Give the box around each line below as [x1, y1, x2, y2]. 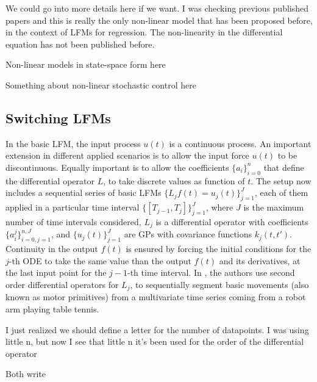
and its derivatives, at [219, 254, 301, 267]
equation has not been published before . [5, 37, 155, 50]
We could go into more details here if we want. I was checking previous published [5, 2, 308, 14]
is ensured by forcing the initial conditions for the [126, 242, 312, 255]
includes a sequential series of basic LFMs [5, 186, 162, 199]
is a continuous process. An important [169, 137, 312, 150]
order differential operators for [5, 278, 119, 290]
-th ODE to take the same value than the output [9, 254, 191, 267]
